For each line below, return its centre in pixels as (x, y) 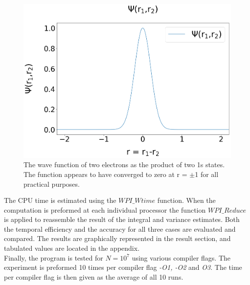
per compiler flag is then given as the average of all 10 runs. (94, 276)
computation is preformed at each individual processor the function (105, 209)
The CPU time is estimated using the (60, 200)
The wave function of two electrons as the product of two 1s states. (124, 164)
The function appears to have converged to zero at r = (105, 174)
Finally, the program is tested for (54, 257)
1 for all (207, 174)
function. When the (186, 200)
